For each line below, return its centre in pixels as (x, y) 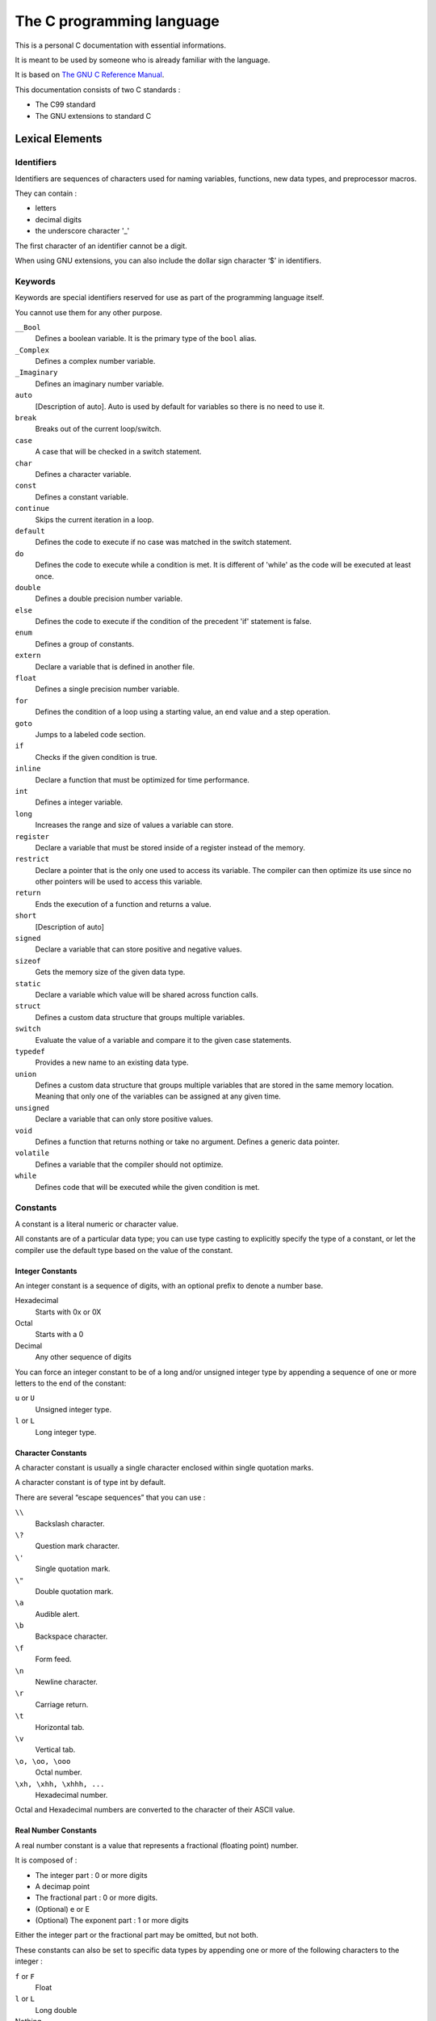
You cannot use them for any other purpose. (89, 312)
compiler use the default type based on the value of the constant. (124, 1250)
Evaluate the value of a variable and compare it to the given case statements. (163, 1040)
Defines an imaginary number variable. (100, 383)
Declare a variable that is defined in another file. (115, 666)
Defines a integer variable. (79, 802)
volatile (32, 1153)
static (28, 983)
